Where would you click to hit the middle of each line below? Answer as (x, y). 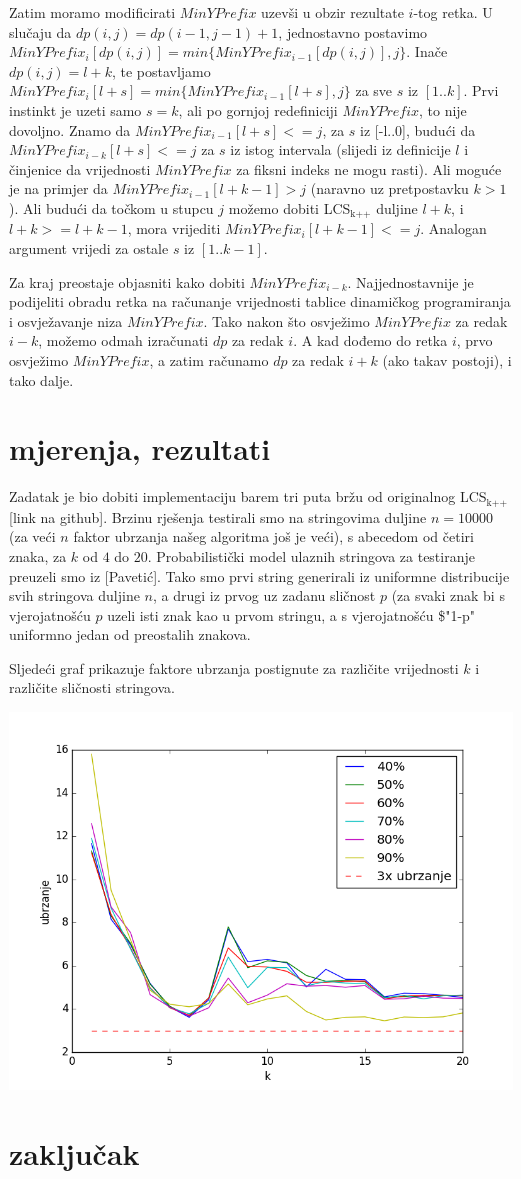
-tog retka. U (453, 12)
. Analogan (453, 228)
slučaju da (40, 31)
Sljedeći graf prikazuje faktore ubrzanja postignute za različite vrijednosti (234, 667)
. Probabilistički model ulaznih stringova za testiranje (311, 555)
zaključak (74, 1152)
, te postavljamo (161, 70)
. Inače (427, 51)
